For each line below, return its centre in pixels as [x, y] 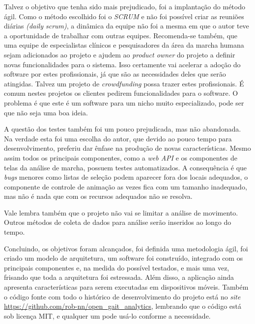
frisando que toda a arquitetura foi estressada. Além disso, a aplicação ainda [119, 277]
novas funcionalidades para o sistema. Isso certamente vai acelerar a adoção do [122, 64]
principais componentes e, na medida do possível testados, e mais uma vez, [117, 267]
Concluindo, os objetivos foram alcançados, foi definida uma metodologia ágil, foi [126, 248]
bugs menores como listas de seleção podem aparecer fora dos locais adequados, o [126, 177]
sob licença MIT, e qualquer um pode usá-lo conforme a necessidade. [107, 315]
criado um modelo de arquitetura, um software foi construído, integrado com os [124, 258]
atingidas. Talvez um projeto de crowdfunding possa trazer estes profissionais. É [124, 83]
